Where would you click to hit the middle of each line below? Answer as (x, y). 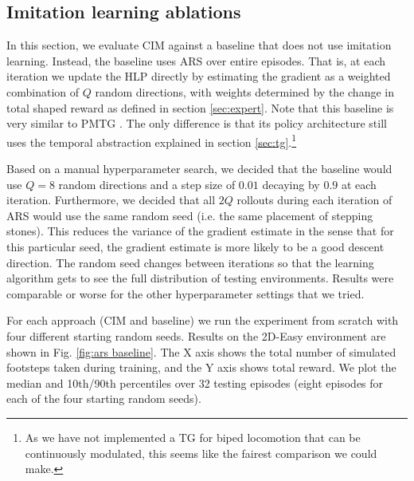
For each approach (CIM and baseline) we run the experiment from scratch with (203, 320)
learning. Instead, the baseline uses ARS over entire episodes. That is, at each (196, 60)
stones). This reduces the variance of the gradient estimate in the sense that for (200, 231)
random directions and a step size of (147, 184)
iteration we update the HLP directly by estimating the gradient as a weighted (199, 76)
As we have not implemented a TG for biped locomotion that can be (193, 437)
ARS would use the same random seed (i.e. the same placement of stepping (190, 215)
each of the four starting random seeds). (104, 398)
